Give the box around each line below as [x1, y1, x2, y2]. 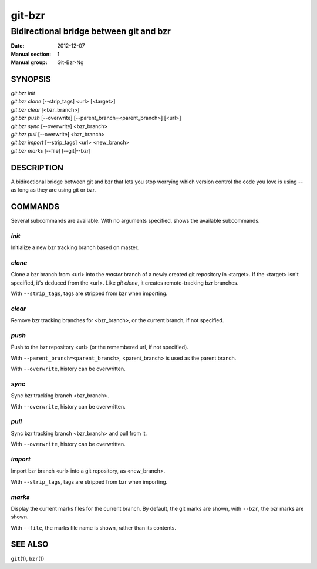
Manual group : [11, 59, 48, 66]
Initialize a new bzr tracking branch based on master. [11, 244, 139, 251]
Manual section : [11, 51, 52, 58]
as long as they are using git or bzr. [11, 186, 96, 193]
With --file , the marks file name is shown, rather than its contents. [11, 524, 176, 531]
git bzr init [11, 90, 35, 97]
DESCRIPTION [11, 162, 64, 173]
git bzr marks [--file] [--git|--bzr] [11, 147, 91, 154]
